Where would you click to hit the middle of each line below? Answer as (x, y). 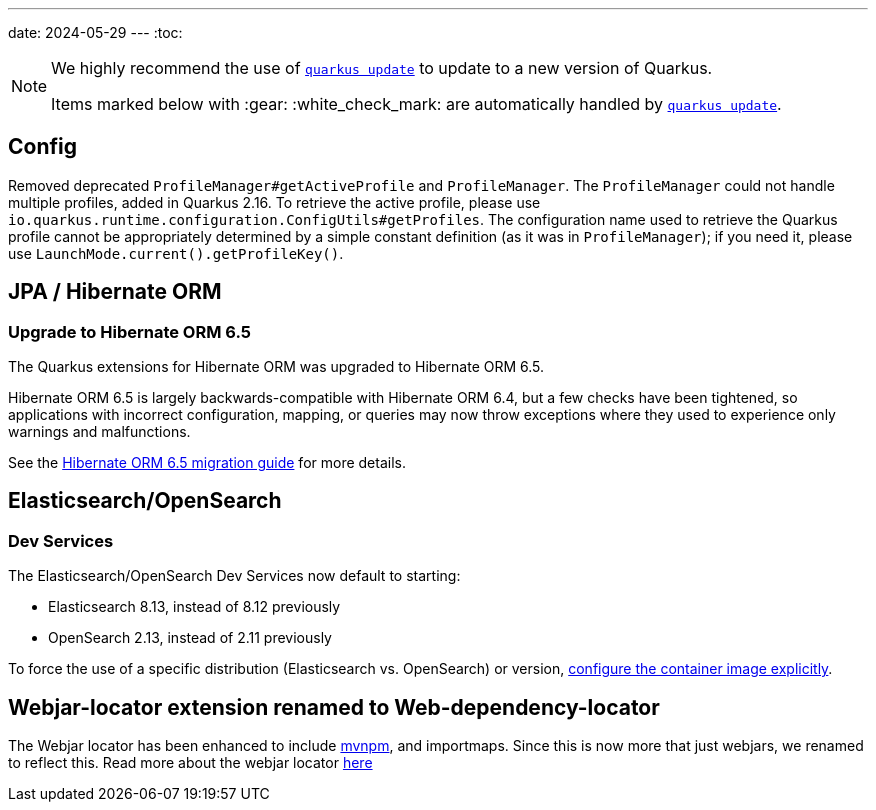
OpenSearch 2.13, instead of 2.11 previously (190, 638)
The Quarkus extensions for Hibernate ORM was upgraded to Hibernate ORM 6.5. (276, 367)
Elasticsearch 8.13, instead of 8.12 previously (194, 607)
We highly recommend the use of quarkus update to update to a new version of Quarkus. (382, 68)
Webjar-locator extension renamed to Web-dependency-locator (334, 707)
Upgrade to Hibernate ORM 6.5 (129, 331)
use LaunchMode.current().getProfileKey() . (176, 253)
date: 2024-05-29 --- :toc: (95, 32)
